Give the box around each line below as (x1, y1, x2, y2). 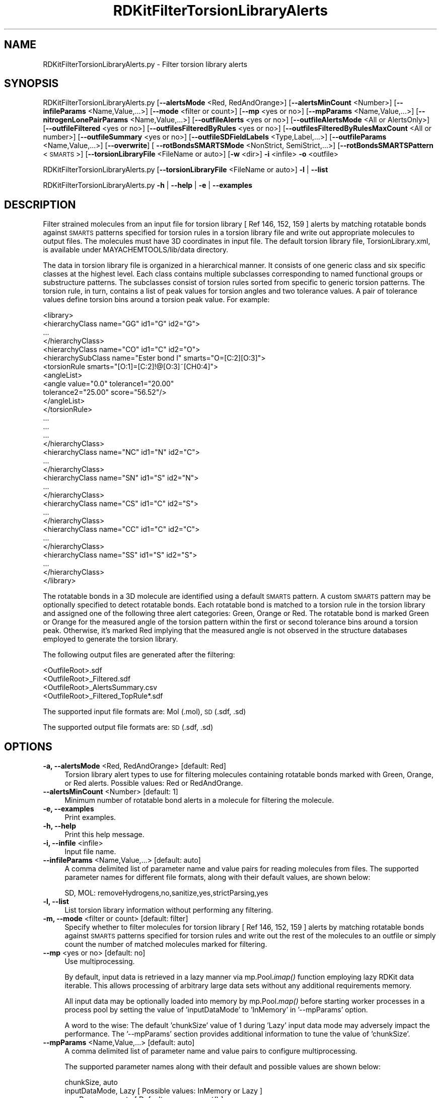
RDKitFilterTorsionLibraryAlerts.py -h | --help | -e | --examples (43, 181, 253, 190)
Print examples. (64, 813, 116, 822)
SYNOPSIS (4, 77, 59, 90)
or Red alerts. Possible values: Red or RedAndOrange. (64, 779, 243, 788)
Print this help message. (64, 830, 144, 839)
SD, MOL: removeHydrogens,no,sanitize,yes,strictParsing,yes (64, 888, 268, 898)
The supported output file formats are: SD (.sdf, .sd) (43, 723, 213, 732)
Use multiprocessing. (64, 957, 135, 966)
